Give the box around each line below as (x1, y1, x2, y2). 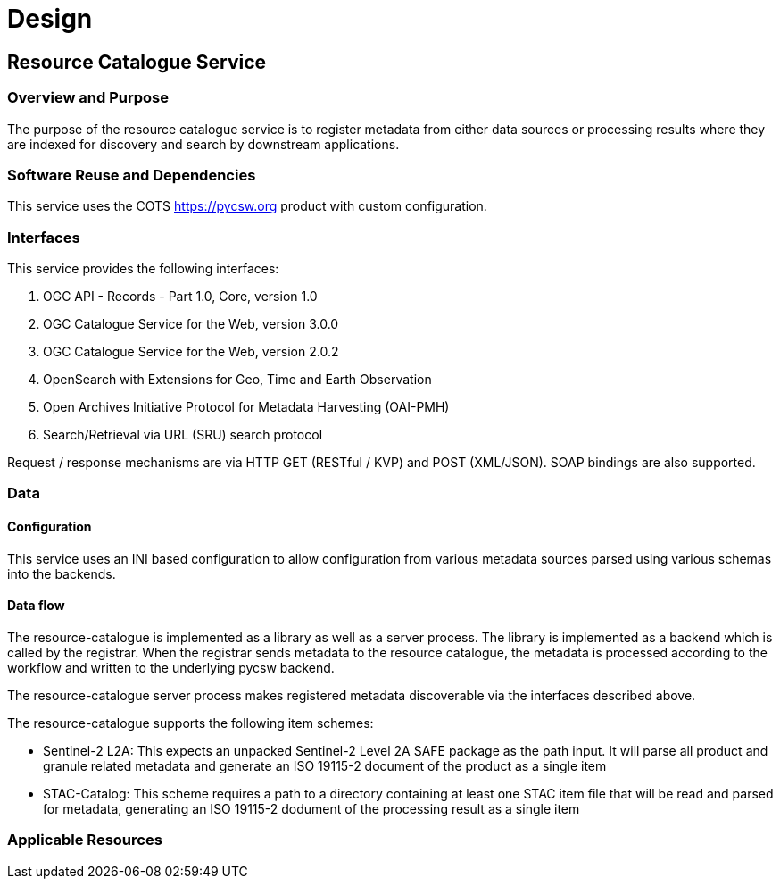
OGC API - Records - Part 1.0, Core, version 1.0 (43, 288, 318, 305)
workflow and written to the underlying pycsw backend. (7, 659, 335, 675)
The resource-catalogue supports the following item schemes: (7, 715, 374, 731)
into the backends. (7, 565, 116, 581)
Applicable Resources (7, 831, 162, 849)
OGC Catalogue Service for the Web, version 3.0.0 (43, 316, 339, 332)
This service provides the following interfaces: (7, 261, 279, 277)
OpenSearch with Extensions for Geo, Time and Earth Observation (43, 372, 432, 388)
